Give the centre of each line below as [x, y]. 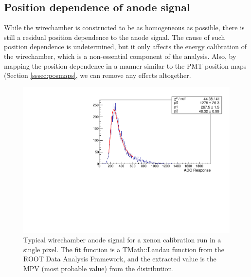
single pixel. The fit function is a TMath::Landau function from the [124, 249]
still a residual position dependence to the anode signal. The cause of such [115, 37]
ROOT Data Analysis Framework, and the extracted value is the [120, 259]
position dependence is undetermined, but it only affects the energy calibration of [125, 46]
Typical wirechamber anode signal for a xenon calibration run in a [122, 240]
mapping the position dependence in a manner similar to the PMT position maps [125, 65]
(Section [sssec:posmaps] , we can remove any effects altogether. [98, 75]
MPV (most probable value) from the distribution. [99, 268]
